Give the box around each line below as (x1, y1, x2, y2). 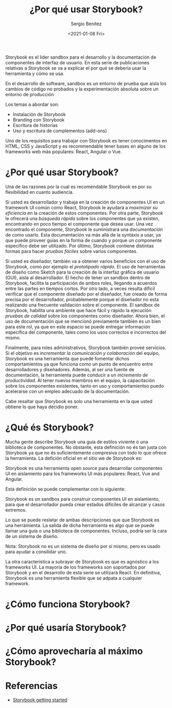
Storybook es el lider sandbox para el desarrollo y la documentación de (5, 54, 157, 60)
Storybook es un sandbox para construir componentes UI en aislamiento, (5, 496, 160, 502)
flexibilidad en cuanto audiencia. (5, 189, 74, 195)
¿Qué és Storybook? (5, 422, 94, 433)
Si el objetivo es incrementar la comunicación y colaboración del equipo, (5, 350, 160, 356)
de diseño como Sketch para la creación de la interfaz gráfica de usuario (5, 269, 159, 275)
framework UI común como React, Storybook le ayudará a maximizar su (5, 204, 158, 210)
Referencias (5, 680, 58, 692)
